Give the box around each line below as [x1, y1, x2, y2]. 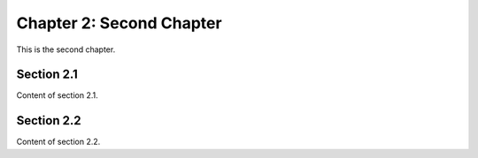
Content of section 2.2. [16, 137, 101, 147]
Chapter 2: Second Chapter [16, 13, 222, 33]
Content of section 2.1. [16, 90, 99, 101]
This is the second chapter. [16, 44, 116, 55]
